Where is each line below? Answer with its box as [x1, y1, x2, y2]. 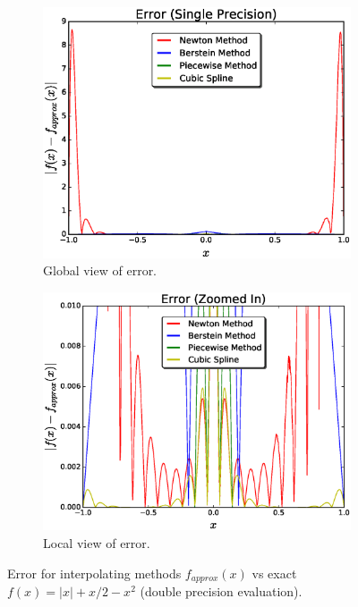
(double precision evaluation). [140, 582, 303, 600]
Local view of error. [43, 533, 150, 552]
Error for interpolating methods [7, 563, 182, 582]
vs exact [251, 563, 297, 582]
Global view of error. [43, 261, 158, 280]
